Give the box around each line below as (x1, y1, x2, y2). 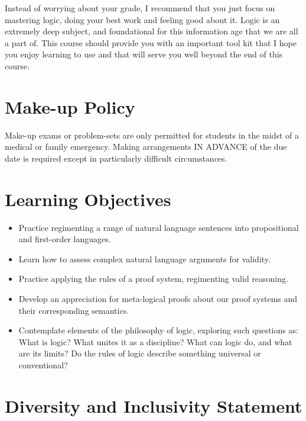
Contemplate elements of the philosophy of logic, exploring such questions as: (18, 324, 298, 336)
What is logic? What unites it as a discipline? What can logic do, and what (18, 335, 292, 348)
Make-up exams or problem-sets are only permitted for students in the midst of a (5, 128, 300, 141)
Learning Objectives (5, 187, 171, 211)
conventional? (18, 358, 68, 371)
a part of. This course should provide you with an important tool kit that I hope (5, 36, 297, 49)
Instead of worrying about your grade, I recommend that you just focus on (5, 2, 275, 14)
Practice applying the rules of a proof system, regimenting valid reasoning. (18, 272, 288, 285)
